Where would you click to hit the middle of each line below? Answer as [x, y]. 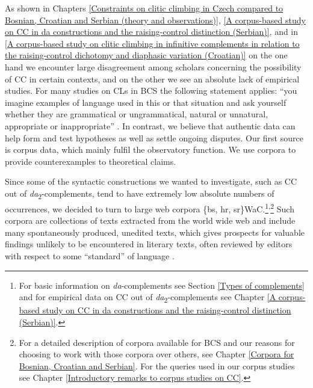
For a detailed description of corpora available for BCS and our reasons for [157, 342]
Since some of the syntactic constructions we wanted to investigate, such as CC [151, 181]
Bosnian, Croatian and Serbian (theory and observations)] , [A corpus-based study [155, 20]
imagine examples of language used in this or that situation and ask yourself [146, 102]
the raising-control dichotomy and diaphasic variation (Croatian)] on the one [146, 55]
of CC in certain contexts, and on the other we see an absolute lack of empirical [152, 79]
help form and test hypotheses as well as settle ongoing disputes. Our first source [154, 137]
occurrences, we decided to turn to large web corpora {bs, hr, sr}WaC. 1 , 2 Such [150, 208]
